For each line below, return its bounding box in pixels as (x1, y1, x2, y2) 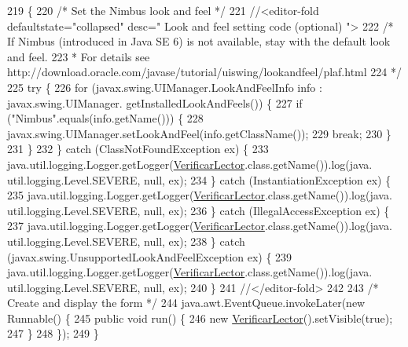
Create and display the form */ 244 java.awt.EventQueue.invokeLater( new (7, 294, 366, 311)
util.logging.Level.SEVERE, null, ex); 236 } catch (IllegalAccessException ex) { (7, 202, 390, 218)
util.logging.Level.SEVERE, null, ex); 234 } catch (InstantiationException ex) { (7, 171, 391, 188)
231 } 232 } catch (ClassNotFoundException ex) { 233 (7, 141, 269, 157)
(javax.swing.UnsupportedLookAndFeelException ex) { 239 (7, 248, 292, 265)
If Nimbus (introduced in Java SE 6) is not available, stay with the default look (7, 33, 391, 49)
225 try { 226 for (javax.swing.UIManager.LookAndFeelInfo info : (7, 79, 322, 95)
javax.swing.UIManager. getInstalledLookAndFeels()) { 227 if (7, 94, 303, 111)
